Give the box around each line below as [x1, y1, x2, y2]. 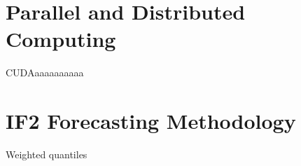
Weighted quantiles [6, 147, 87, 162]
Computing [6, 25, 116, 53]
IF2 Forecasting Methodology [6, 106, 296, 135]
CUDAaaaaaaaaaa [6, 65, 84, 80]
